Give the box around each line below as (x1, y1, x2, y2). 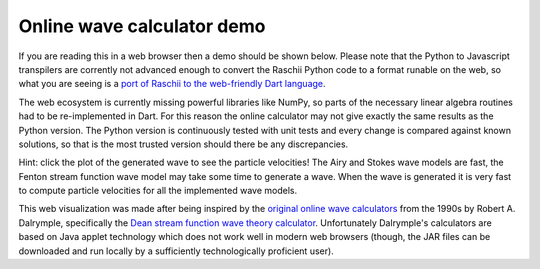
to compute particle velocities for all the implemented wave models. (18, 185, 298, 197)
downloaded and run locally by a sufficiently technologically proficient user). (18, 245, 334, 257)
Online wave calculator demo (18, 15, 266, 37)
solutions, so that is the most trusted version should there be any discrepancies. (18, 138, 349, 150)
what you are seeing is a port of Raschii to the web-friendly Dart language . (18, 78, 326, 90)
